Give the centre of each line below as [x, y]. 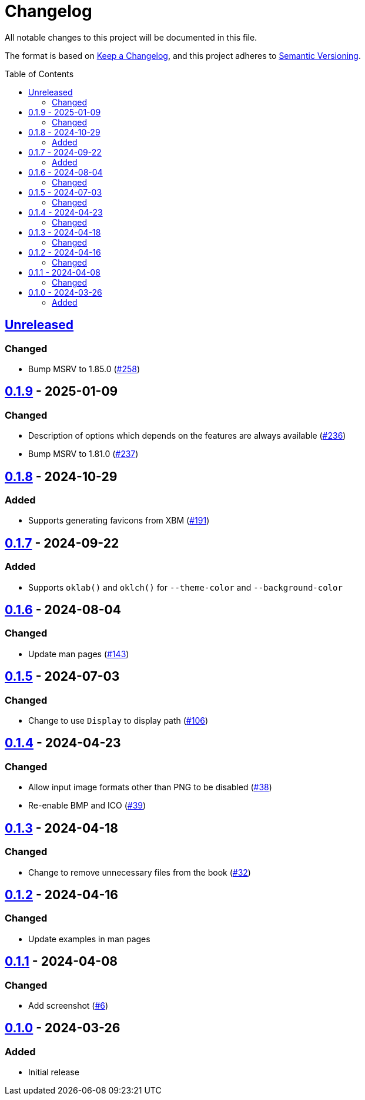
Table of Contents [39, 74]
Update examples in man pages [89, 939]
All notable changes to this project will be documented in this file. [131, 37]
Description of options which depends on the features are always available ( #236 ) [187, 436]
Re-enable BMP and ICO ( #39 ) [87, 806]
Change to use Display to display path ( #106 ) [118, 721]
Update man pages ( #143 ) [79, 654]
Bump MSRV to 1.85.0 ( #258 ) [84, 369]
